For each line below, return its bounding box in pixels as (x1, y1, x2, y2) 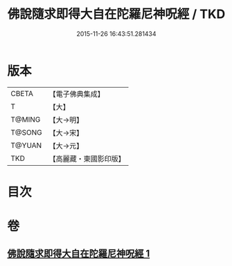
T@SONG (10, 127, 43, 137)
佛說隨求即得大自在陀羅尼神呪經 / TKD (7, 6, 226, 22)
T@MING (10, 115, 41, 124)
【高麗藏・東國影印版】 (48, 153, 126, 163)
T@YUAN (10, 140, 42, 150)
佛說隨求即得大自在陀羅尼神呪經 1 (7, 248, 150, 260)
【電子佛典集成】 (48, 89, 105, 99)
